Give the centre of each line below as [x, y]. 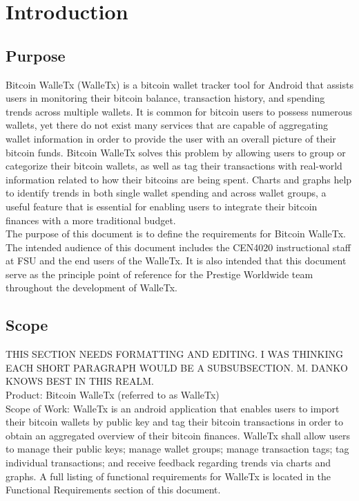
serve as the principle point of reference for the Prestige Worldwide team [159, 274]
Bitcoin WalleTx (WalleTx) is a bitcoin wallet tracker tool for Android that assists [179, 84]
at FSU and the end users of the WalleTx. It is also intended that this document [176, 261]
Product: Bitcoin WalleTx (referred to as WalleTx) [113, 395]
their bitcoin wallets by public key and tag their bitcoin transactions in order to [174, 422]
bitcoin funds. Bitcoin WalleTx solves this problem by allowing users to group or [176, 152]
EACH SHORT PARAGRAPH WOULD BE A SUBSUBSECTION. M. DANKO [177, 367]
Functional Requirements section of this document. [113, 490]
